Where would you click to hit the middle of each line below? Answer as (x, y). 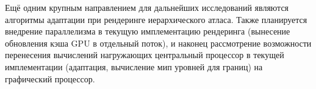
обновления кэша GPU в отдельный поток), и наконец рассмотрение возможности (158, 43)
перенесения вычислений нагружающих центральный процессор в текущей (145, 55)
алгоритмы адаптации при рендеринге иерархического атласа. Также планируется (156, 19)
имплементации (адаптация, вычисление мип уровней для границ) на (134, 66)
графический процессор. (50, 78)
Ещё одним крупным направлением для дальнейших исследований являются (147, 7)
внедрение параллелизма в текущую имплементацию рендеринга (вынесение (148, 31)
